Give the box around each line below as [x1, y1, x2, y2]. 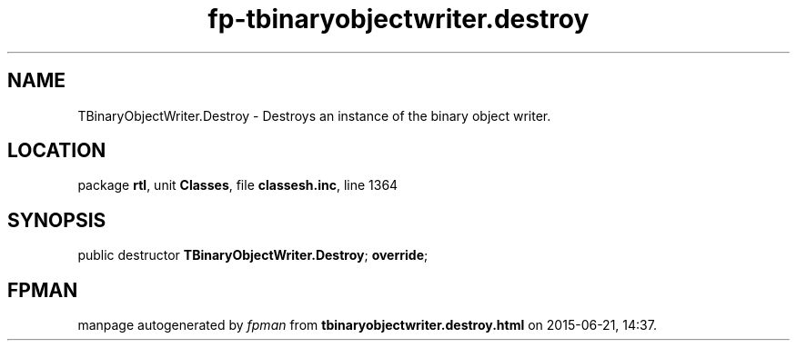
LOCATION [7, 139, 106, 163]
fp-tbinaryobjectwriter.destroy [207, 4, 590, 35]
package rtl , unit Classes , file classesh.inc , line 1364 [77, 177, 398, 194]
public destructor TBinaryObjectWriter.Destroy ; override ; [77, 247, 429, 263]
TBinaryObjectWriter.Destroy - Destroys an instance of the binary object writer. [77, 107, 551, 124]
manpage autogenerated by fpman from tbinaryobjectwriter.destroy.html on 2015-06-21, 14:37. [77, 317, 657, 333]
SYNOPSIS [7, 208, 106, 232]
